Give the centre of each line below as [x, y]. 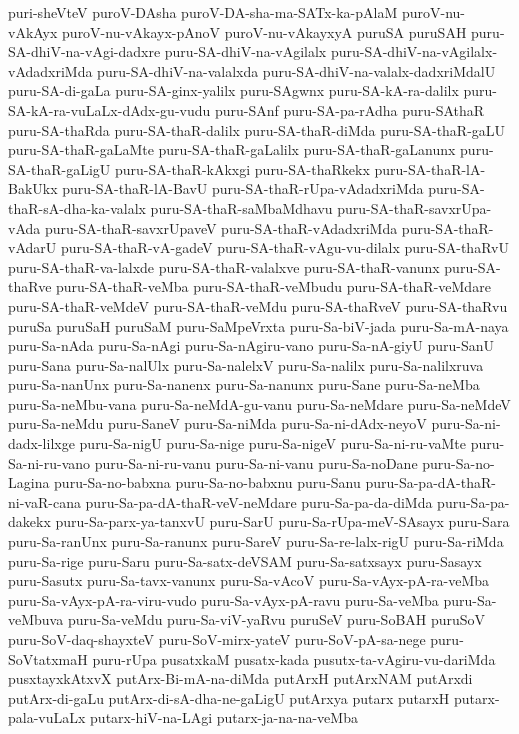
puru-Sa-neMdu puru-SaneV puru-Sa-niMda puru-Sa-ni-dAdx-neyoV [217, 423]
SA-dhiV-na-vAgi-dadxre [84, 51]
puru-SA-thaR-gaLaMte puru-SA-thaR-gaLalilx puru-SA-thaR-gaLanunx [232, 149]
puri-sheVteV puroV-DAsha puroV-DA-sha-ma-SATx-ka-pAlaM [203, 12]
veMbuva [36, 619]
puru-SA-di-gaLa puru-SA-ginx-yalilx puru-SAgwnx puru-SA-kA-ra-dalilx [233, 90]
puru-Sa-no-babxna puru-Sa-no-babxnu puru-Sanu [207, 482]
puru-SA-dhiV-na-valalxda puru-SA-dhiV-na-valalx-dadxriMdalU [296, 70]
